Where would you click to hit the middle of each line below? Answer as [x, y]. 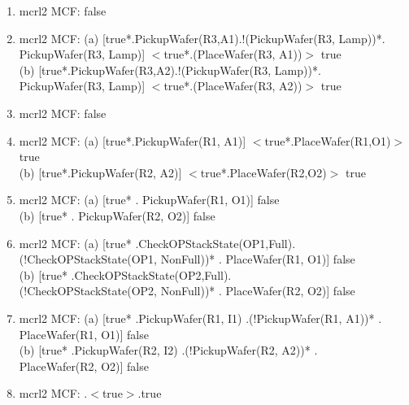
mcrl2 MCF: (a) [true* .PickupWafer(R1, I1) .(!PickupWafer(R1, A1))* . [200, 318]
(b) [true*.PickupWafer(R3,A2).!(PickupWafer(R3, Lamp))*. [170, 70]
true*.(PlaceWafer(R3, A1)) [233, 54]
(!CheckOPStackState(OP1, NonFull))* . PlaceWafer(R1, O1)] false [187, 259]
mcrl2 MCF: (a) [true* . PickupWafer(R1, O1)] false [149, 200]
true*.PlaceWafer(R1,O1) [328, 140]
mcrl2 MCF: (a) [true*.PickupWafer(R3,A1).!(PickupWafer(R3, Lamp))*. [202, 38]
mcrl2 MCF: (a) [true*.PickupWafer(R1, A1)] [133, 140]
